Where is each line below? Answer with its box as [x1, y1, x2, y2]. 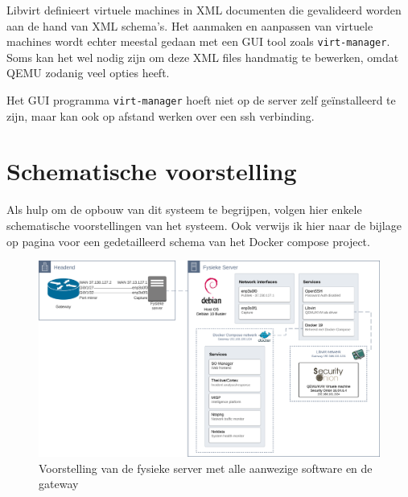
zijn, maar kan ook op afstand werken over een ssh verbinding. [6, 107, 315, 124]
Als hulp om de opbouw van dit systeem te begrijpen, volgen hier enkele [6, 201, 362, 218]
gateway [39, 475, 79, 492]
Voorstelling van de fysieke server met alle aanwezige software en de [39, 459, 373, 476]
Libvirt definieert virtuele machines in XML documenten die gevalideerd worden [6, 2, 402, 18]
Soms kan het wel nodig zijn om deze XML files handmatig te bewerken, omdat [6, 48, 399, 65]
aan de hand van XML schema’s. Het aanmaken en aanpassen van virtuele [6, 17, 373, 34]
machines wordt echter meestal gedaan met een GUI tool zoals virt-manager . [6, 33, 390, 50]
